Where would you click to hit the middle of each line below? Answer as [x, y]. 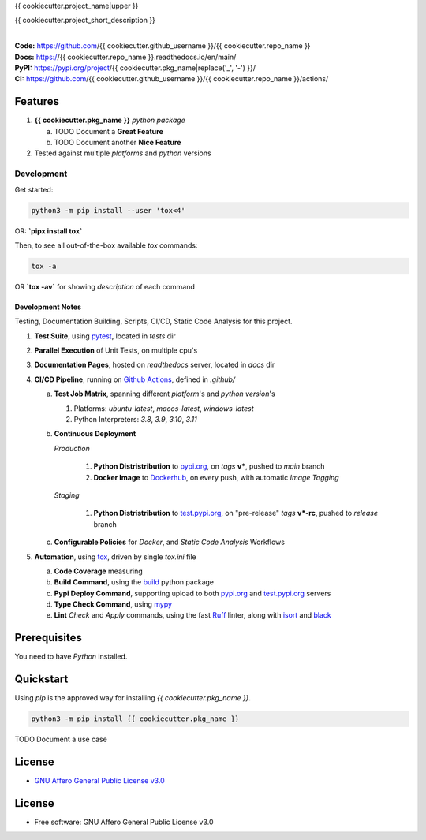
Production [72, 448]
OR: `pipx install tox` [49, 231]
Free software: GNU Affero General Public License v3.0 [124, 822]
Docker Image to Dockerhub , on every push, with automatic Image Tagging [216, 477]
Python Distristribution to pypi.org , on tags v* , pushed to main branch [209, 466]
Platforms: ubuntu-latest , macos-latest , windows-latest [164, 408]
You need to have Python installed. [71, 657]
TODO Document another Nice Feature [118, 143]
